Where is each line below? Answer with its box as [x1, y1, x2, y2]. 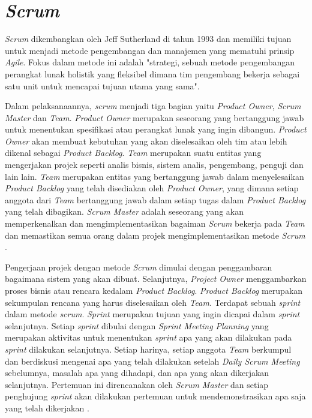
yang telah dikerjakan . [5, 401, 89, 414]
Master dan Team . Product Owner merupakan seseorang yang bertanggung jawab [5, 111, 304, 124]
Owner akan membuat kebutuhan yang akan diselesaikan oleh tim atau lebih [5, 134, 287, 147]
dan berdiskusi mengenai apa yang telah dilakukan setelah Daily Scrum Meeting [5, 354, 300, 367]
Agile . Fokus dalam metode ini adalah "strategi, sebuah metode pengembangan [5, 56, 295, 68]
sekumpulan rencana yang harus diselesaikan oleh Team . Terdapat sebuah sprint [5, 296, 301, 308]
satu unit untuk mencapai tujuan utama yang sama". [5, 79, 200, 92]
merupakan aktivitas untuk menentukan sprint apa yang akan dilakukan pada [5, 331, 292, 344]
